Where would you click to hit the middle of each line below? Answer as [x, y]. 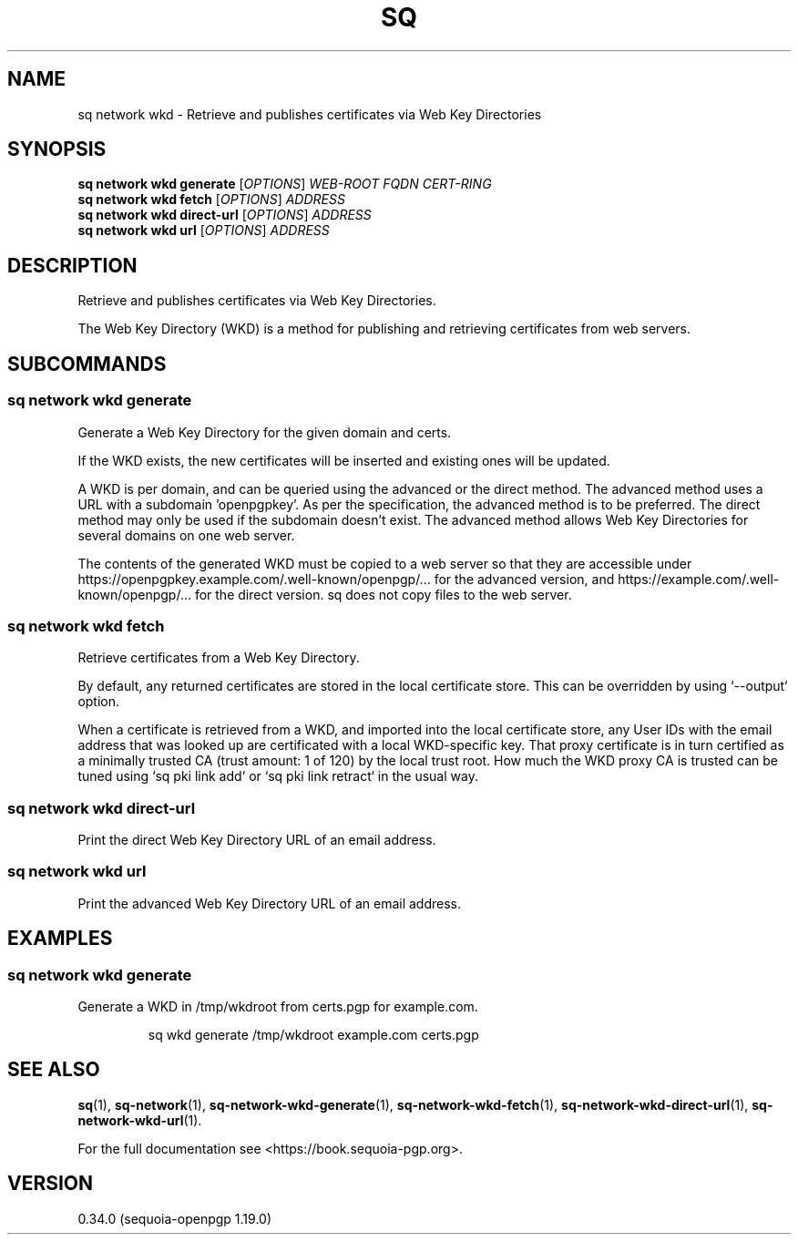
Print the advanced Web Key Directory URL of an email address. [269, 903]
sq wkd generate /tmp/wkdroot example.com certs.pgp [313, 1034]
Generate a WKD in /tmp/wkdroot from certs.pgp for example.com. [278, 1006]
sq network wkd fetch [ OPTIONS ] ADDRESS [211, 200]
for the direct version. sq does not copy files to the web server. [383, 594]
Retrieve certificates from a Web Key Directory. [219, 658]
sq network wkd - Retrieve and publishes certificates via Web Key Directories [310, 114]
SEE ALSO [54, 1070]
